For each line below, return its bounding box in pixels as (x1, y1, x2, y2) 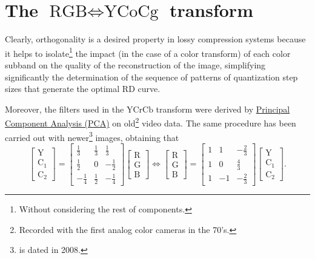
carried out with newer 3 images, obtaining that (5, 129, 179, 143)
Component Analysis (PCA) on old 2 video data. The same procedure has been (5, 115, 296, 129)
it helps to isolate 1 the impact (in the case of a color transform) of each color (5, 45, 291, 59)
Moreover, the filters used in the (5, 102, 124, 115)
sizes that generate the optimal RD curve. (5, 82, 161, 95)
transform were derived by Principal (156, 102, 290, 115)
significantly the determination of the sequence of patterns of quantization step (5, 70, 298, 83)
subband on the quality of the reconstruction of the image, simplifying (5, 58, 266, 71)
